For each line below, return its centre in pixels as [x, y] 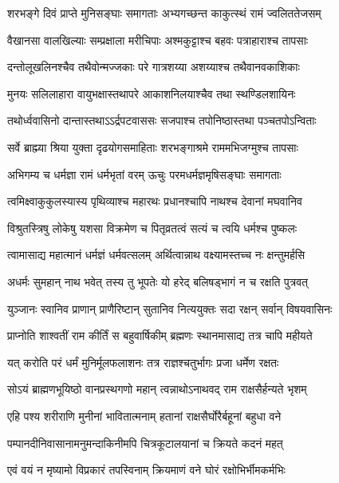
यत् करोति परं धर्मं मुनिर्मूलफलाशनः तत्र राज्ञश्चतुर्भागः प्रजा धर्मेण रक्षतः [143, 362]
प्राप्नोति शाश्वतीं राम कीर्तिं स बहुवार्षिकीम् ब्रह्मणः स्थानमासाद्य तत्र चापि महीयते [160, 335]
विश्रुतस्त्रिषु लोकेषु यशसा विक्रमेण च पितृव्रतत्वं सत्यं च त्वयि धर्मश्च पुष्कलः [152, 228]
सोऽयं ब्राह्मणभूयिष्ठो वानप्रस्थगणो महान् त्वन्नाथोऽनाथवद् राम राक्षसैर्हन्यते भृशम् [157, 389]
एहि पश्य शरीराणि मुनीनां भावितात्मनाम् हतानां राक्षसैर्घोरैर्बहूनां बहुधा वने [144, 415]
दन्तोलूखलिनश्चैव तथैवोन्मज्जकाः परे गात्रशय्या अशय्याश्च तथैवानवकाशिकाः [154, 67]
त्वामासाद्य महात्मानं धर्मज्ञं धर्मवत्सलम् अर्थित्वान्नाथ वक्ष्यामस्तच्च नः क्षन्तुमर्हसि [156, 255]
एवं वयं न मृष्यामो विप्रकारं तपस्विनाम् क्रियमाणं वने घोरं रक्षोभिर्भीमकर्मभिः [146, 470]
